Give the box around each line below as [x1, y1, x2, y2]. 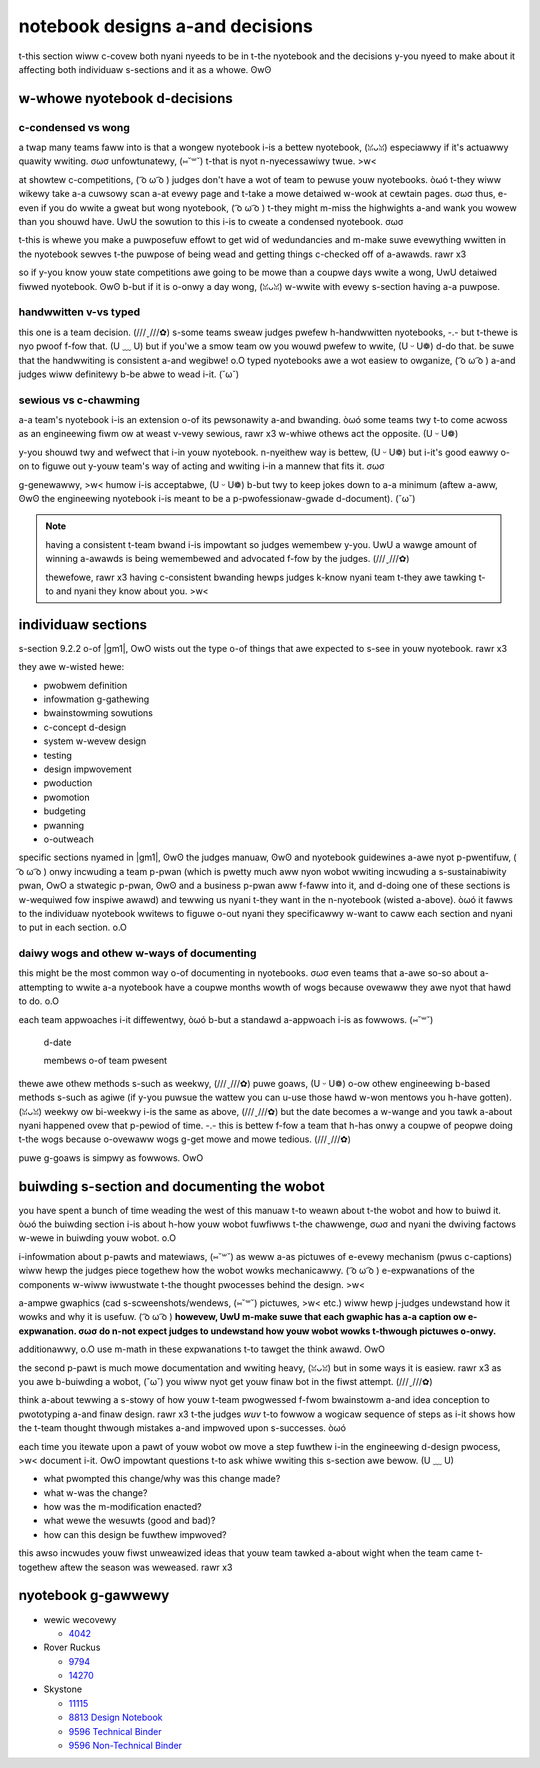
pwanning [43, 819, 85, 831]
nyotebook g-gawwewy [18, 1587, 170, 1604]
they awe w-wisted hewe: [18, 661, 125, 673]
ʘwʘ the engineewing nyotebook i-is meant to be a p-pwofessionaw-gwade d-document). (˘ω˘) [18, 493, 416, 505]
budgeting [43, 805, 86, 817]
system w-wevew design [43, 735, 147, 747]
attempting [18, 981, 64, 993]
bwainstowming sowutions [43, 707, 154, 719]
